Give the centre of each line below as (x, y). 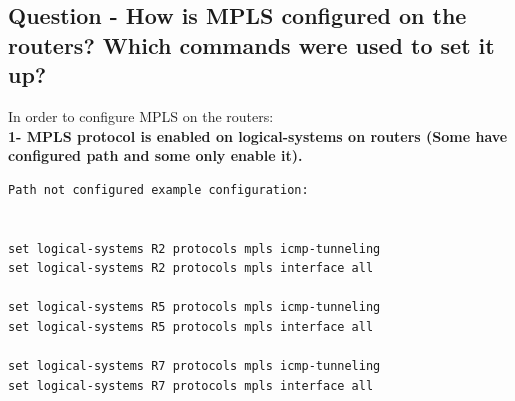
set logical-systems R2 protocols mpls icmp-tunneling (194, 248)
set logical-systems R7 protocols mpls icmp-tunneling (194, 366)
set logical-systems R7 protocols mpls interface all (191, 385)
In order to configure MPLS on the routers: (141, 115)
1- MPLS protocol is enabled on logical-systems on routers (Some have (258, 135)
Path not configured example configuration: (158, 189)
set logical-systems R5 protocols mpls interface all (191, 326)
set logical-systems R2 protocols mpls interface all (191, 268)
